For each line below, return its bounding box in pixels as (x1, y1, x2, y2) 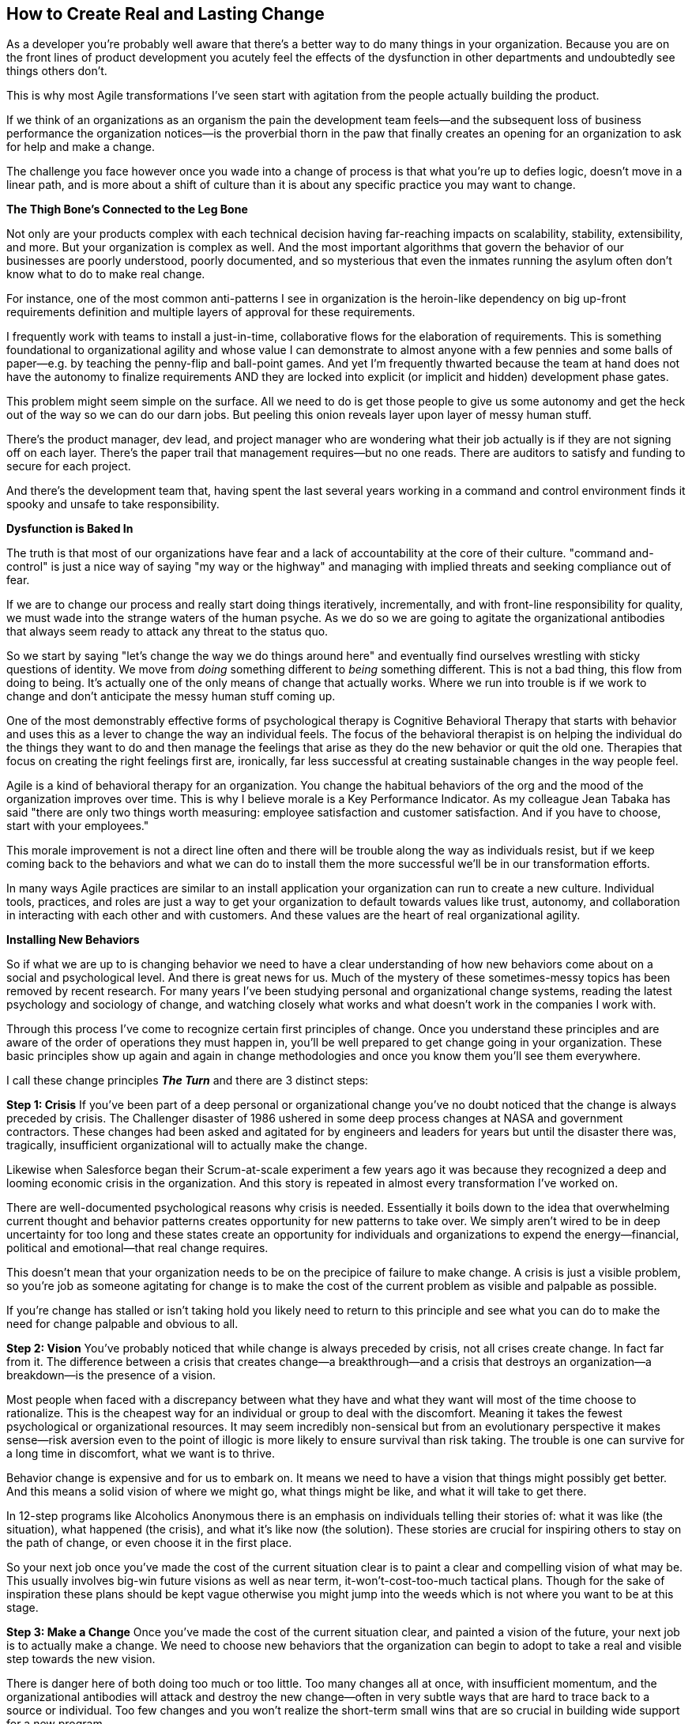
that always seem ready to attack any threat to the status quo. (6, 624, 329, 639)
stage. (6, 1601, 39, 1615)
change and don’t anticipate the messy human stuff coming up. (6, 689, 336, 704)
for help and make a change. (6, 140, 155, 154)
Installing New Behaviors (6, 933, 140, 947)
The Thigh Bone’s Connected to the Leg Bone (6, 202, 248, 217)
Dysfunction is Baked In (6, 522, 134, 536)
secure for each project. (6, 459, 131, 473)
